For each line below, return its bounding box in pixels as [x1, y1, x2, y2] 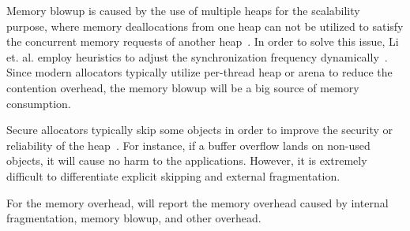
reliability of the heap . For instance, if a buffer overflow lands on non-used [6, 136, 371, 153]
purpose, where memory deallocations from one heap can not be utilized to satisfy [6, 17, 404, 34]
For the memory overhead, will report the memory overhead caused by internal [6, 194, 389, 211]
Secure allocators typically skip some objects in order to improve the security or [6, 121, 393, 138]
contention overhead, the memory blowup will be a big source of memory [6, 79, 359, 95]
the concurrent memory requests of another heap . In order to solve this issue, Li [6, 33, 399, 50]
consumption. [6, 95, 71, 111]
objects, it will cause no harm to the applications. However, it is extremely [6, 152, 367, 169]
